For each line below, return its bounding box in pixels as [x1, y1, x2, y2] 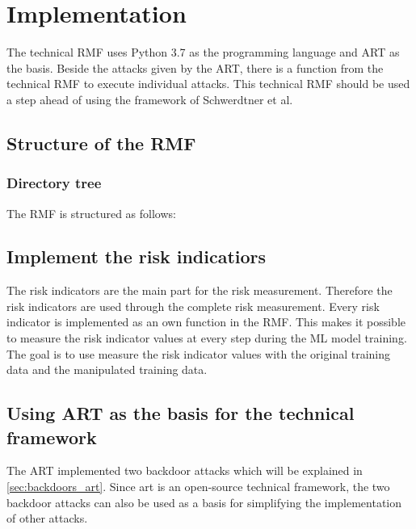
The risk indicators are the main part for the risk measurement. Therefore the [6, 282, 393, 299]
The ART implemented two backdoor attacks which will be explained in [6, 462, 363, 479]
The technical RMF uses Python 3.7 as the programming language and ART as [6, 44, 400, 61]
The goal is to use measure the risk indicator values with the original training [6, 345, 391, 362]
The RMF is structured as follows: [6, 204, 176, 221]
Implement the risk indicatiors [6, 244, 267, 269]
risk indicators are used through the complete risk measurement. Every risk [6, 297, 380, 314]
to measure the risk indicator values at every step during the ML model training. [6, 330, 407, 346]
